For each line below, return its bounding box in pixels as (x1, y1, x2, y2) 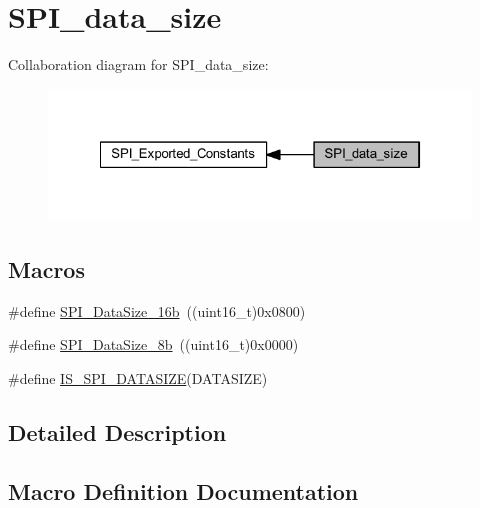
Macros (8, 253, 85, 284)
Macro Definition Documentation (8, 475, 359, 506)
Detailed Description (8, 416, 227, 447)
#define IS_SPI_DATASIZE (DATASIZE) (8, 367, 268, 388)
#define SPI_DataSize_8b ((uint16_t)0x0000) (8, 334, 299, 355)
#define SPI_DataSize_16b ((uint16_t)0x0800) (8, 300, 306, 321)
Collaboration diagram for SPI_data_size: (8, 54, 269, 75)
